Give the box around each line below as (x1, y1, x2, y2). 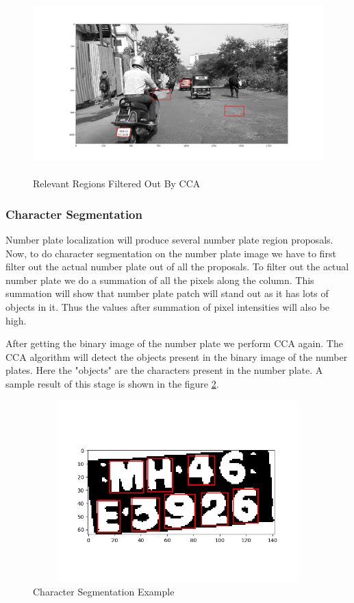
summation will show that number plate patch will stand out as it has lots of (5, 286, 329, 300)
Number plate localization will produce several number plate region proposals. (5, 232, 333, 246)
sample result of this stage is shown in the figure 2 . (5, 376, 219, 390)
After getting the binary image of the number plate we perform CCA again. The (5, 336, 343, 351)
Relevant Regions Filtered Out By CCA (33, 176, 201, 191)
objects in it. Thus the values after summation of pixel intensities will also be (5, 299, 330, 314)
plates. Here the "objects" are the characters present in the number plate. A (5, 363, 323, 377)
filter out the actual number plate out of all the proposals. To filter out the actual (5, 259, 349, 274)
